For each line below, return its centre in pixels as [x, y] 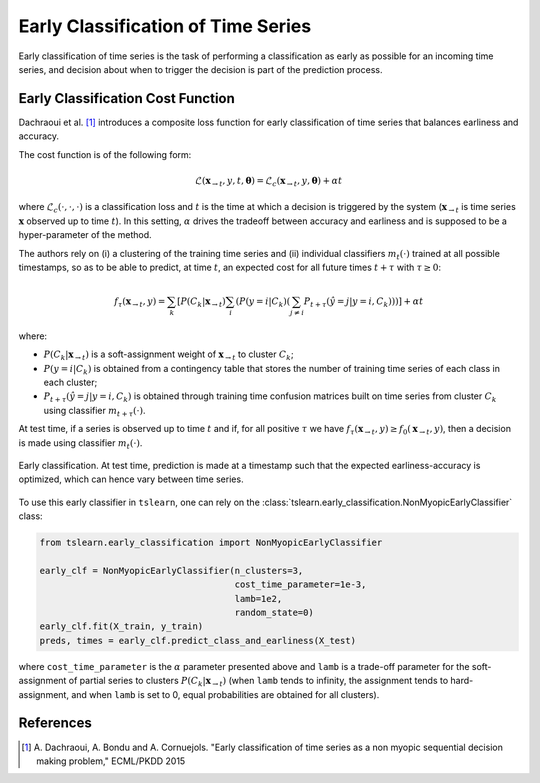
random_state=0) [274, 613]
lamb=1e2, [258, 598]
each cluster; [70, 382]
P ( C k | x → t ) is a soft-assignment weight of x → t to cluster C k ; [168, 355]
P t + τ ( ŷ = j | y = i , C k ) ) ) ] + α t [363, 302]
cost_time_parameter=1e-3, [300, 584]
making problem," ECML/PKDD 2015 [111, 761]
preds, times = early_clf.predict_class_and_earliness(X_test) [198, 640]
